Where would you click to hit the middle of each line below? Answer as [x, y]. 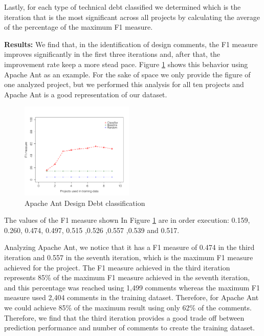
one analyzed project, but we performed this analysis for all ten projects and [124, 84]
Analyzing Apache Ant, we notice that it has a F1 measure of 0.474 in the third [129, 247]
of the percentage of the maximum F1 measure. [79, 27]
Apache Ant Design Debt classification [85, 203]
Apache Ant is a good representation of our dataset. [86, 94]
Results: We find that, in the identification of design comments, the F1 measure [131, 44]
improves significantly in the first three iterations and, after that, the [112, 54]
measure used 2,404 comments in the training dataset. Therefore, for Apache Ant [131, 297]
